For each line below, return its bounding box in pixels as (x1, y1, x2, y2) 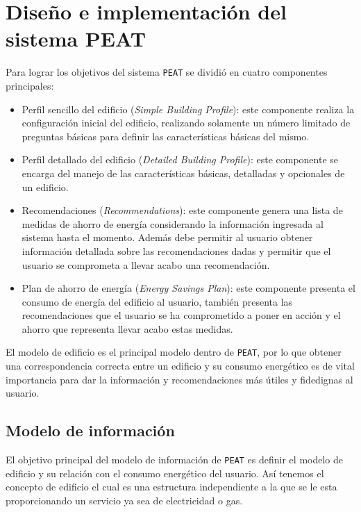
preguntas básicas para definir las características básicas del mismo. (22, 129, 310, 143)
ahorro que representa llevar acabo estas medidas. (22, 321, 233, 336)
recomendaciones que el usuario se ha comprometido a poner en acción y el (22, 308, 341, 322)
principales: (6, 78, 54, 92)
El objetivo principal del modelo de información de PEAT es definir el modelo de (6, 452, 343, 467)
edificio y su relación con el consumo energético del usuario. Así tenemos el (6, 465, 324, 480)
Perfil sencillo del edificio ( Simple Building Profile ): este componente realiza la (22, 101, 355, 116)
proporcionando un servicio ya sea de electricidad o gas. (6, 493, 243, 507)
